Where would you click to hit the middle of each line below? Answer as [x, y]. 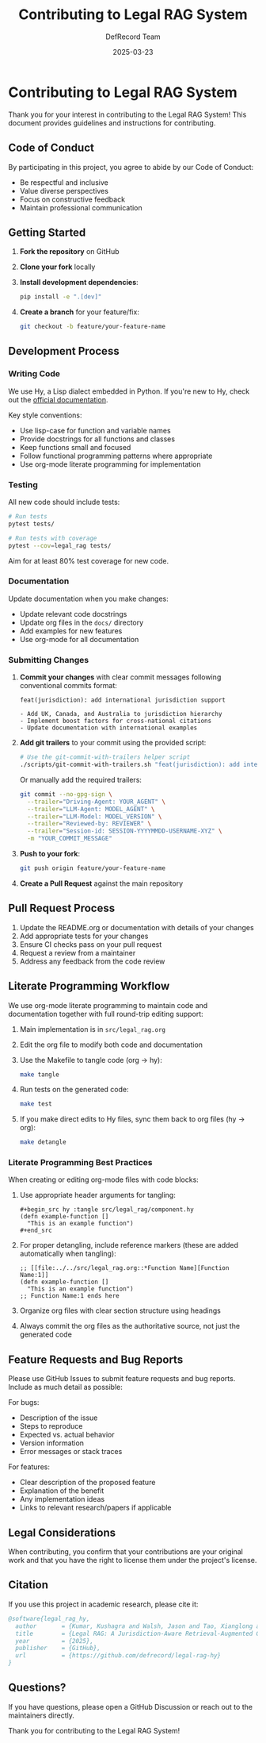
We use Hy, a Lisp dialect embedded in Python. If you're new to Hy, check [129, 391]
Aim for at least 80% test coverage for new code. [89, 560]
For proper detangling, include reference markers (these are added [129, 1245]
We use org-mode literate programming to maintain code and [108, 1005]
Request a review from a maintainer [78, 952]
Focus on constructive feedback [72, 199]
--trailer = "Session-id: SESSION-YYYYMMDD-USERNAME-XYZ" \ [125, 831]
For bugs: [24, 1402]
